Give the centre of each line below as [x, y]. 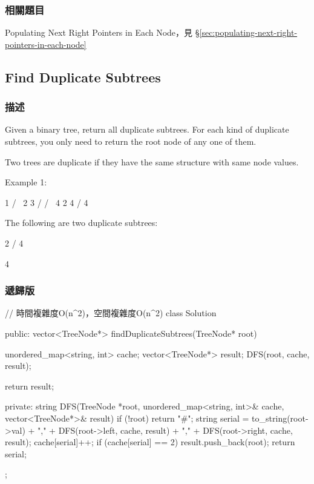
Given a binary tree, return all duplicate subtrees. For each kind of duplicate [147, 129]
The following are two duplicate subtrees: [81, 223]
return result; [30, 386]
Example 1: [26, 182]
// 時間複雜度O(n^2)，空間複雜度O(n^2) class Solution [111, 313]
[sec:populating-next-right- [248, 32]
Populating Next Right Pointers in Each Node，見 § [102, 32]
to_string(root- [280, 418]
